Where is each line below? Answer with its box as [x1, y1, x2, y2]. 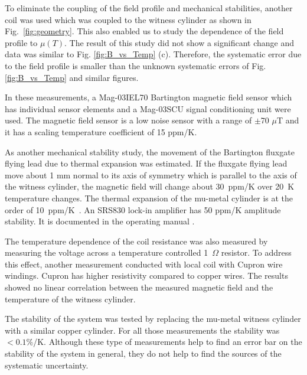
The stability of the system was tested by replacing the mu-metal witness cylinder [5, 312, 301, 325]
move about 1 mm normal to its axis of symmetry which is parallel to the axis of [5, 168, 297, 181]
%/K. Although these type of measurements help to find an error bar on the [26, 335, 302, 348]
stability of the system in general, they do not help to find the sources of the [5, 347, 282, 360]
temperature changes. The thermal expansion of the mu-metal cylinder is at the [5, 191, 293, 204]
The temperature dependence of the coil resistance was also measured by [5, 234, 268, 247]
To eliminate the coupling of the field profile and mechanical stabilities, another [5, 2, 293, 14]
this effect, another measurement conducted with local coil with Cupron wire [5, 257, 283, 270]
